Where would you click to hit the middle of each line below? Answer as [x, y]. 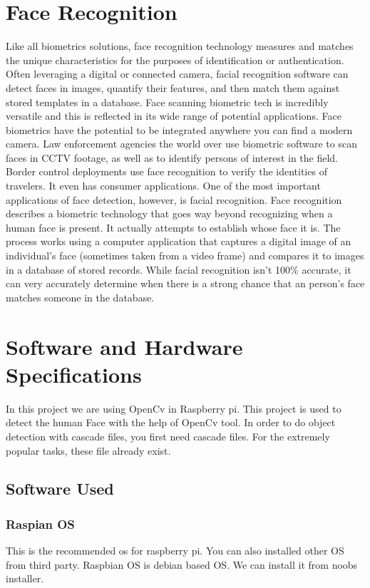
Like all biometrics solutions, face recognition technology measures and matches [180, 46]
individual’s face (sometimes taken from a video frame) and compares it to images [185, 256]
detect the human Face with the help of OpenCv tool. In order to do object [171, 422]
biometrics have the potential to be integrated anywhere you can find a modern [179, 129]
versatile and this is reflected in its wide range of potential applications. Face [174, 116]
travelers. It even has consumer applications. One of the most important [163, 186]
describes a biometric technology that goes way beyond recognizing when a [169, 213]
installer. [25, 578]
